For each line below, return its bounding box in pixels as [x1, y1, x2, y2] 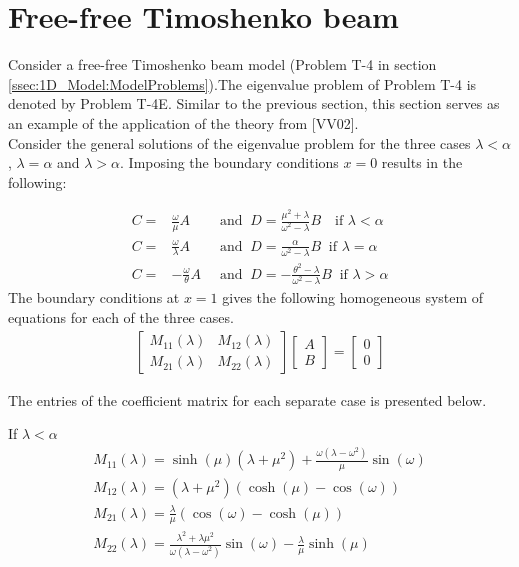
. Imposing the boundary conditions [120, 152, 339, 173]
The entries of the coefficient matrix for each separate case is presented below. [8, 389, 487, 410]
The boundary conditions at [8, 287, 180, 308]
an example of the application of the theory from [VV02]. [8, 112, 359, 133]
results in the [381, 152, 463, 173]
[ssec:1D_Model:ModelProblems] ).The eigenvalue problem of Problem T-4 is [8, 73, 477, 94]
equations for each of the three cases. [8, 307, 234, 327]
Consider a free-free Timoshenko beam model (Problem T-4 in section [8, 54, 437, 75]
